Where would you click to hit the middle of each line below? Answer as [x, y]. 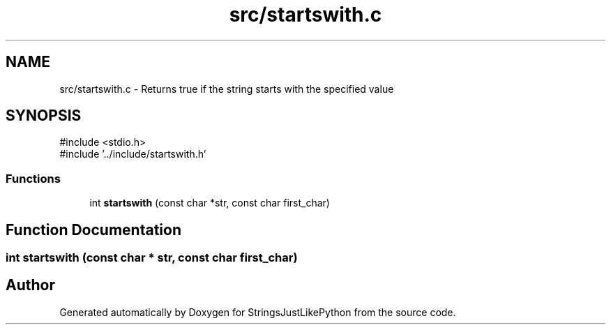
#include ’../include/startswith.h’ [133, 154]
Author [30, 285]
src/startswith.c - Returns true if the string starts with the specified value [227, 89]
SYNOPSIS [44, 116]
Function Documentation [93, 230]
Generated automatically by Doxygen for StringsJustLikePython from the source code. [258, 312]
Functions [33, 178]
